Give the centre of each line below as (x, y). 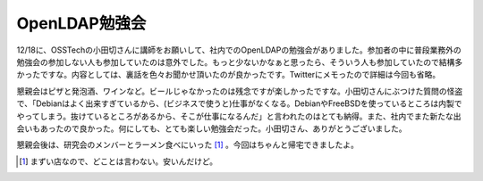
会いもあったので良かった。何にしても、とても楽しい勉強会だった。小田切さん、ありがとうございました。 (212, 128)
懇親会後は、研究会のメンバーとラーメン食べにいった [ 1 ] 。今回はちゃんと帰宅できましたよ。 (188, 145)
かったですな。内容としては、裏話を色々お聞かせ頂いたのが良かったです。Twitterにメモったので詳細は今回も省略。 (229, 75)
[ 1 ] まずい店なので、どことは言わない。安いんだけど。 (119, 161)
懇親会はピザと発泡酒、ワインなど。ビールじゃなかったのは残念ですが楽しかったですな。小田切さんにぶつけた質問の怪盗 (240, 91)
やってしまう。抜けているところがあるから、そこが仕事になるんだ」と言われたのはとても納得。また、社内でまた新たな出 (239, 116)
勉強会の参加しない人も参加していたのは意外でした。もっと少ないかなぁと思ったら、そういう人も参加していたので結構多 (240, 62)
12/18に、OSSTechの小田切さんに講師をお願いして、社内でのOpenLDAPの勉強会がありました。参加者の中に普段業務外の (239, 50)
